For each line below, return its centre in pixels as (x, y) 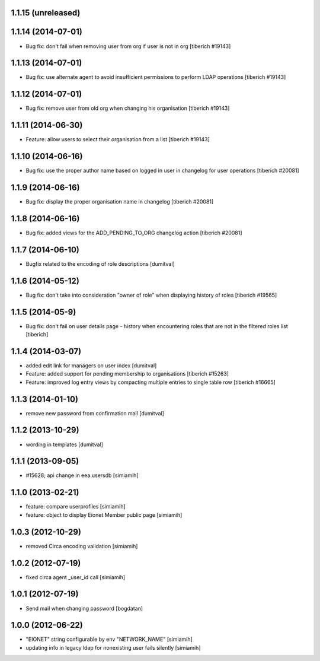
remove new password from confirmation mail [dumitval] (95, 413)
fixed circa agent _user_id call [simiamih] (76, 577)
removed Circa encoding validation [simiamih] (82, 546)
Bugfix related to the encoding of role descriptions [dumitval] (100, 263)
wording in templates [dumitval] (65, 444)
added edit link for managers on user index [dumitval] (91, 366)
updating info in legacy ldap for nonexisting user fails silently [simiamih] (113, 647)
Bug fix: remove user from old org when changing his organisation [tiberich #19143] (128, 108)
